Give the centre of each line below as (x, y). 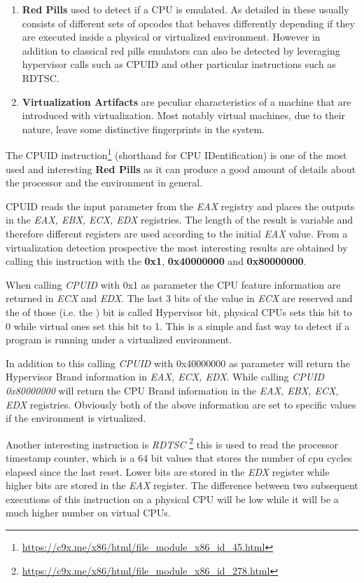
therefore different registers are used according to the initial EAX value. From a (177, 233)
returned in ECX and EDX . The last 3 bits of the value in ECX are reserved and (179, 298)
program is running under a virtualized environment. (119, 339)
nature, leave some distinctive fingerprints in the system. (143, 129)
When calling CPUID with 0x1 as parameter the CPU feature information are (173, 284)
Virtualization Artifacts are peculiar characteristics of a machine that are (187, 101)
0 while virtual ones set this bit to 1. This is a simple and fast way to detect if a (178, 325)
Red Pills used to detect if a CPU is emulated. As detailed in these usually (185, 9)
